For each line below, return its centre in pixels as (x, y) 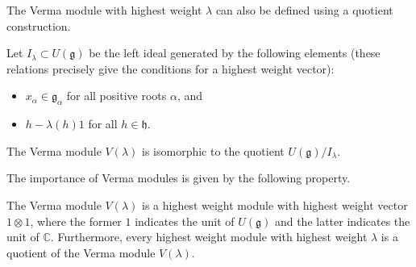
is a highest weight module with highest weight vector (275, 204)
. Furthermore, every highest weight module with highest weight (209, 237)
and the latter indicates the (342, 221)
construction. (39, 25)
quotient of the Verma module (81, 252)
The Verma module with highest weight (104, 10)
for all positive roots (116, 96)
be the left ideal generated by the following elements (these (235, 53)
